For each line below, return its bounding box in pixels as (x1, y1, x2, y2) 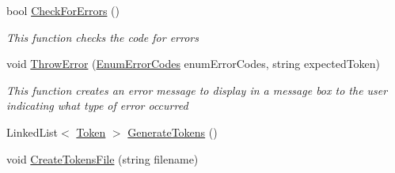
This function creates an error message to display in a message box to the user (6, 81, 388, 98)
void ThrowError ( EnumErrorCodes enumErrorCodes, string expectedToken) (6, 55, 381, 72)
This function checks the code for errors (6, 28, 199, 45)
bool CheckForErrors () (6, 2, 120, 18)
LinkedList (6, 123, 59, 140)
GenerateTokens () (127, 123, 218, 140)
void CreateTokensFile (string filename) (6, 150, 199, 167)
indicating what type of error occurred (6, 97, 188, 114)
